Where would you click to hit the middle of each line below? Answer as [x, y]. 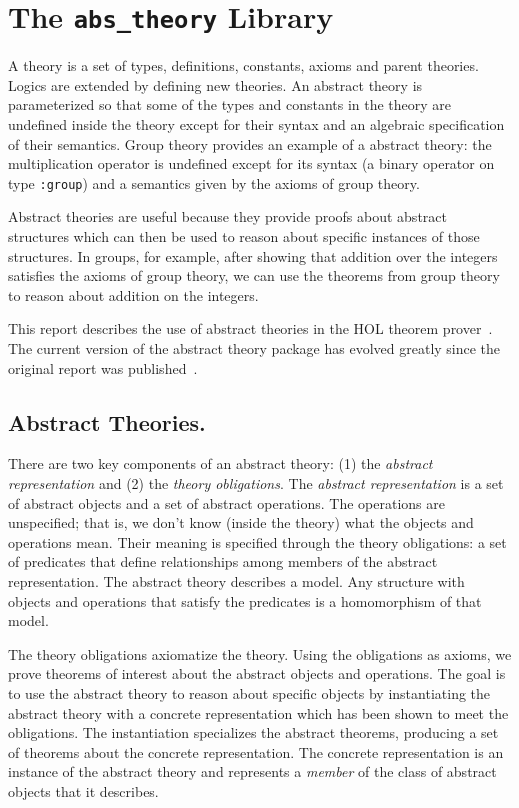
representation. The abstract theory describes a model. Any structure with [236, 580]
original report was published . [103, 367]
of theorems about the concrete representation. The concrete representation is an [256, 751]
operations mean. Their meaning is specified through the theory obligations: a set [257, 541]
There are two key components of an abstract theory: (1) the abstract [220, 463]
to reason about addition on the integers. [133, 294]
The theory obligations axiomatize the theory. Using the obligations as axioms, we [260, 653]
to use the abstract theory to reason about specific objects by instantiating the [249, 692]
